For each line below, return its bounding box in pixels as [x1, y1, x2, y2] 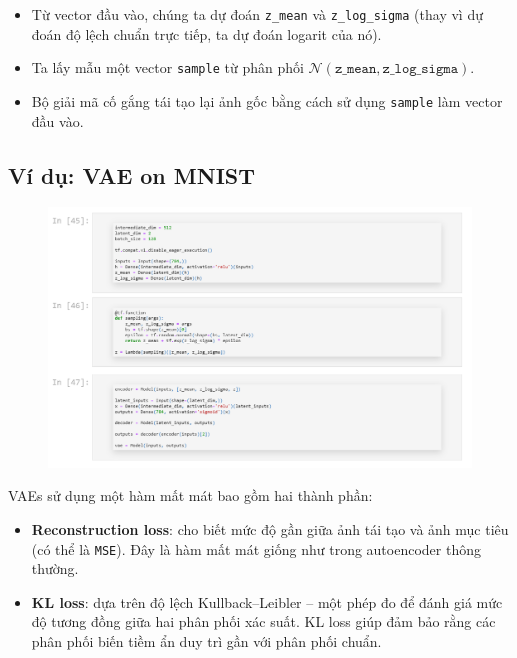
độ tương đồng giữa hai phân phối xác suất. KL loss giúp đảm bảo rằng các [31, 611, 496, 632]
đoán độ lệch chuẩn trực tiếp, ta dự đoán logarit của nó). [31, 23, 382, 44]
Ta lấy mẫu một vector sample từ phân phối [31, 57, 304, 78]
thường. [31, 558, 79, 579]
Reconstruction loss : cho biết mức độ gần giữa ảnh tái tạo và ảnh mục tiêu [31, 518, 509, 539]
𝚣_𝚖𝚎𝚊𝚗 [334, 62, 377, 77]
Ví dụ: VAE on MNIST [8, 159, 256, 190]
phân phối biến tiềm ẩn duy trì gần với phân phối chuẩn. [31, 631, 382, 652]
